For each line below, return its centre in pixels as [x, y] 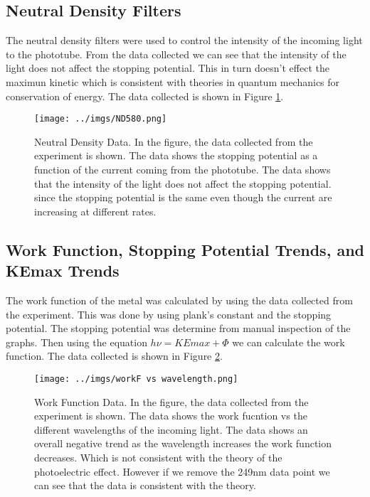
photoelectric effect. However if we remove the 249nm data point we [182, 471]
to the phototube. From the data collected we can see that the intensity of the [176, 54]
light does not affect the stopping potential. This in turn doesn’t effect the [168, 68]
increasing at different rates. [95, 211]
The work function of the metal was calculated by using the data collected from [179, 300]
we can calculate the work [289, 342]
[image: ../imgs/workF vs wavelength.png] [136, 379]
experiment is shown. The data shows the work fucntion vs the [171, 416]
